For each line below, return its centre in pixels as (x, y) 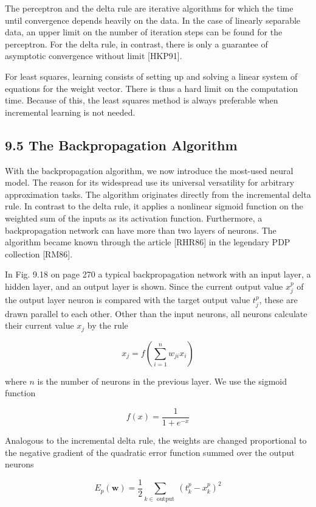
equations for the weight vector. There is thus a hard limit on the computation (152, 88)
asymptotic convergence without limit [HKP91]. (94, 56)
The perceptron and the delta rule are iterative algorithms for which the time (149, 8)
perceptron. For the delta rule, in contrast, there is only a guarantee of (136, 44)
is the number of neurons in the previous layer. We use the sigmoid (162, 381)
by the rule (108, 325)
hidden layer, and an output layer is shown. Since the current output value (144, 286)
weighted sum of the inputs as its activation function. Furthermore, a (134, 218)
